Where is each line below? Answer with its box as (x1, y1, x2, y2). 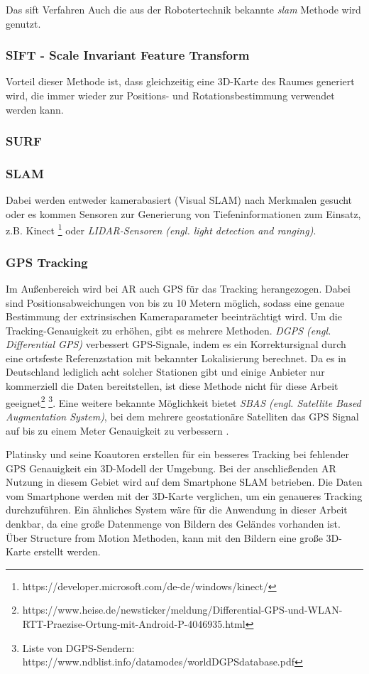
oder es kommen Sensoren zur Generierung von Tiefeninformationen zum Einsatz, (6, 206, 361, 221)
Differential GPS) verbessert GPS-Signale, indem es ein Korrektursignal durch (6, 337, 346, 352)
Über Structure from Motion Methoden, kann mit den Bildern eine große (6, 530, 323, 545)
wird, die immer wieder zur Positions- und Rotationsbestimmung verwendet (6, 88, 335, 102)
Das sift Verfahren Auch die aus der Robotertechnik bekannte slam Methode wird (6, 2, 361, 16)
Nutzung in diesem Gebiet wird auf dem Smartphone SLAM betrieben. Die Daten (6, 474, 363, 489)
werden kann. (6, 102, 64, 116)
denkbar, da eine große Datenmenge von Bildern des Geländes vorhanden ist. (6, 516, 341, 531)
